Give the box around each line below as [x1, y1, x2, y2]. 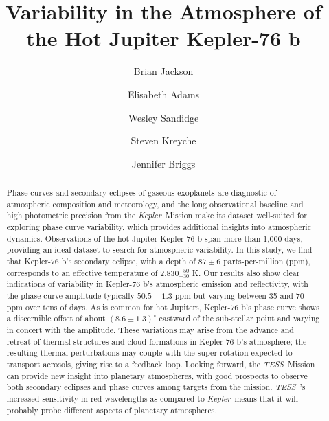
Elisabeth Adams [127, 87, 200, 101]
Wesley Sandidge [128, 110, 199, 124]
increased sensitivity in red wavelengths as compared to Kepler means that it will [6, 393, 298, 405]
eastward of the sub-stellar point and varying [159, 312, 320, 324]
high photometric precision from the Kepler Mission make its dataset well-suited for [6, 209, 307, 221]
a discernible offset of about [6, 312, 106, 324]
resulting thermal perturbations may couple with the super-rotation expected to [6, 347, 293, 359]
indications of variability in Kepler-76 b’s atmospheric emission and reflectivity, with [6, 278, 308, 290]
